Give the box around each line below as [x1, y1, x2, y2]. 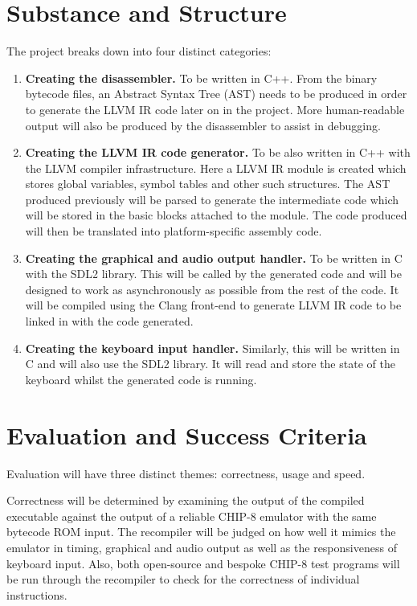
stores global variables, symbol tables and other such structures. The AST [25, 175, 390, 192]
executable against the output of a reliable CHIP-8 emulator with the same [6, 507, 377, 524]
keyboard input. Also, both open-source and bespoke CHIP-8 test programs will [6, 555, 400, 571]
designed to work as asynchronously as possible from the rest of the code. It [25, 280, 399, 297]
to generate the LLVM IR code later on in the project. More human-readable [25, 100, 405, 117]
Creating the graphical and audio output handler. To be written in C [25, 249, 403, 266]
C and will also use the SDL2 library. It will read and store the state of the [25, 355, 395, 372]
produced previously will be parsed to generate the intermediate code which [25, 190, 399, 207]
